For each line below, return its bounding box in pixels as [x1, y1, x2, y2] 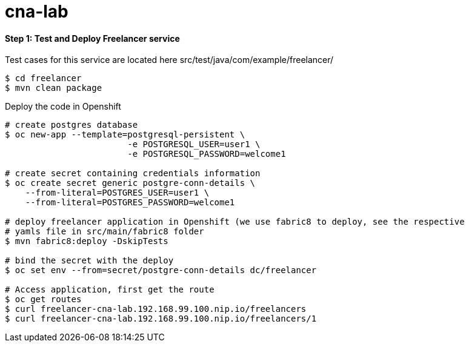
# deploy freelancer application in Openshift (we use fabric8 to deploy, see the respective [5, 217, 465, 227]
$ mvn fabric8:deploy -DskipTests [5, 236, 168, 246]
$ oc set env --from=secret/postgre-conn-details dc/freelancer [5, 265, 317, 276]
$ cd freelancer [5, 73, 82, 84]
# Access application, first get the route [5, 285, 215, 295]
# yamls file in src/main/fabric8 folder [5, 226, 204, 237]
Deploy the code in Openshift [5, 101, 121, 112]
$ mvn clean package [5, 83, 102, 93]
